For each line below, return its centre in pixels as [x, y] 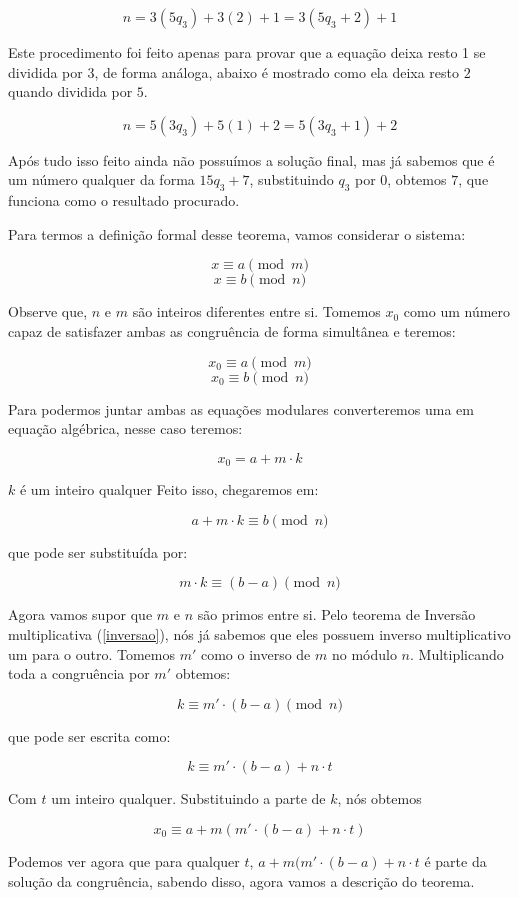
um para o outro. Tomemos [91, 653]
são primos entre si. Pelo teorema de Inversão [336, 614]
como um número [457, 311]
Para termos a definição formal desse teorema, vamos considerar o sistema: [237, 233]
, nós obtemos [379, 798]
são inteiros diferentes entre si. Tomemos [256, 311]
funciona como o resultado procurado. [124, 200]
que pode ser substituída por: [98, 551]
